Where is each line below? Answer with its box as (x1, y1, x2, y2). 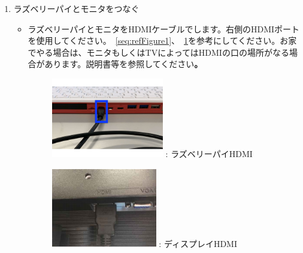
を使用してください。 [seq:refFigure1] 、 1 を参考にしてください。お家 (28, 34, 297, 47)
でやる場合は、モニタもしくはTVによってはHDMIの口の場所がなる (28, 46, 289, 58)
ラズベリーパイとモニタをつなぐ (13, 2, 140, 14)
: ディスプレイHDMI (159, 237, 237, 249)
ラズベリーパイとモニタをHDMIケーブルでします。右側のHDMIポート (28, 22, 300, 35)
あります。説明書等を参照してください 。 (44, 58, 203, 70)
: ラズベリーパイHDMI (165, 147, 253, 160)
